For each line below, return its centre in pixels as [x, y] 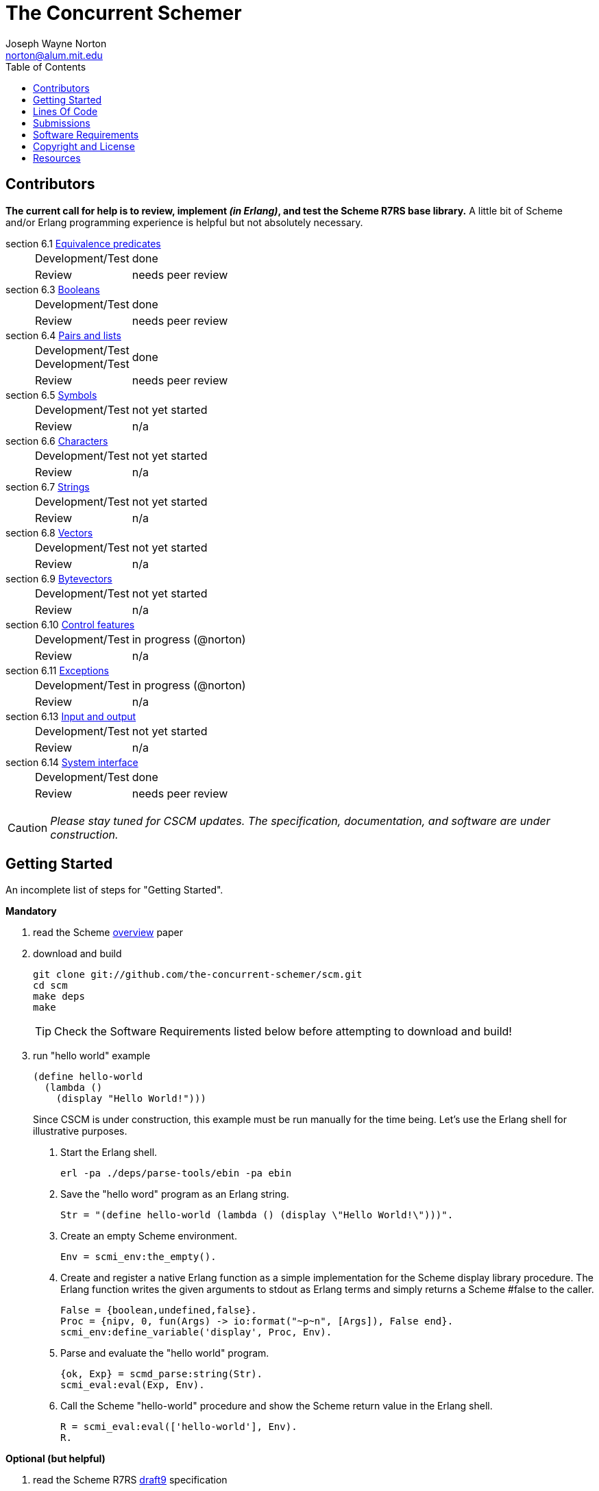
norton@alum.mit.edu [54, 55]
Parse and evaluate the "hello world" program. [165, 1353]
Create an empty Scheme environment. [149, 1236]
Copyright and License [84, 146]
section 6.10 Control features [70, 624]
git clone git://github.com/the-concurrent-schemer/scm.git [198, 975]
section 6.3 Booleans [53, 289]
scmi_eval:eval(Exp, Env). [133, 1385]
